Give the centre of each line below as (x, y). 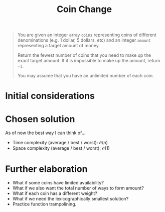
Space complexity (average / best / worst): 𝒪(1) (61, 148)
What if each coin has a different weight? (55, 193)
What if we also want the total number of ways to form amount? (78, 188)
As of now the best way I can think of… (45, 133)
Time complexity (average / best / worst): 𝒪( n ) (60, 143)
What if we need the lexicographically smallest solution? (70, 199)
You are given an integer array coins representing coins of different (87, 35)
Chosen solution (40, 119)
